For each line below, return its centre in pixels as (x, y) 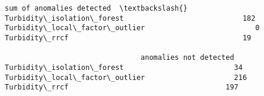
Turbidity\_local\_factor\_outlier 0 (132, 28)
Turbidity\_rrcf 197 (122, 87)
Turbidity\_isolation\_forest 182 (130, 18)
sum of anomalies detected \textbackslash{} (96, 8)
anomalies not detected (187, 58)
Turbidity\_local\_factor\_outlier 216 (126, 77)
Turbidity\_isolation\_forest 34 (124, 67)
